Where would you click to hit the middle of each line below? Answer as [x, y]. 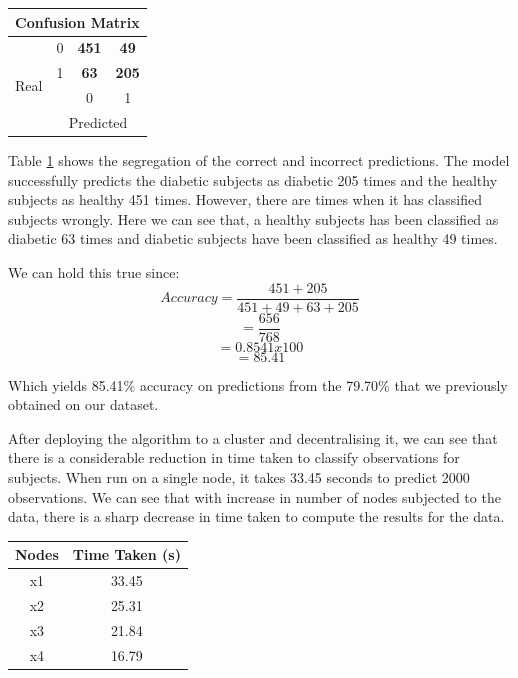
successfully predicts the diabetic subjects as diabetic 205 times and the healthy [253, 179]
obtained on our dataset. [83, 404]
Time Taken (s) [126, 554]
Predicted [98, 121]
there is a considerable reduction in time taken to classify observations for [234, 457]
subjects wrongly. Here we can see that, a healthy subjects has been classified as [253, 218]
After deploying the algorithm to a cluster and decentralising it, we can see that [253, 437]
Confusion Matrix [77, 21]
